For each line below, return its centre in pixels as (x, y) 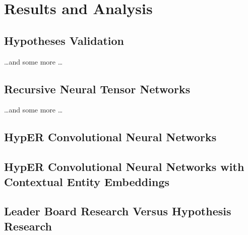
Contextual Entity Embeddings (87, 181)
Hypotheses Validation (64, 40)
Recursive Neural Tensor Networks (97, 89)
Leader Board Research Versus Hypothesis (118, 211)
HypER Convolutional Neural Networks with (124, 167)
